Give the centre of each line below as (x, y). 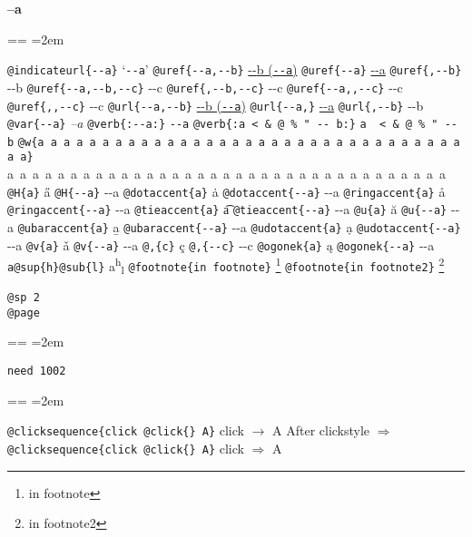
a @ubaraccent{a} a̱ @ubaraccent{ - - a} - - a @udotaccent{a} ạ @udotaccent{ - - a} (234, 227)
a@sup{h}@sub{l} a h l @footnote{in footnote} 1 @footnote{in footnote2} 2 (226, 266)
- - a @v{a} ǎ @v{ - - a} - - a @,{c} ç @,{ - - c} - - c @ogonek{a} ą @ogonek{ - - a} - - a (221, 244)
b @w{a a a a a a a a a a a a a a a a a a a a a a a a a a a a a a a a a (234, 142)
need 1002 (37, 371)
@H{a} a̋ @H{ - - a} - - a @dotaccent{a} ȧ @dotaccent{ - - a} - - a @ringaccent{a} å (226, 191)
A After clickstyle (321, 430)
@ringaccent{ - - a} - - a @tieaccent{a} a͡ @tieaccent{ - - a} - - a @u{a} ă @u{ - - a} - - (234, 209)
